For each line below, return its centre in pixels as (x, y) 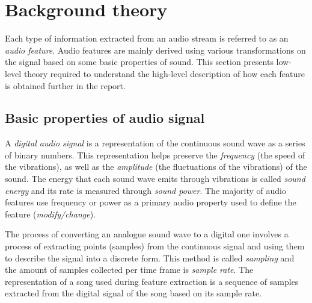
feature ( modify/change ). (50, 214)
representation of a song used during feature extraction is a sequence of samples (152, 281)
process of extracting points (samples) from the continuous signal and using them (155, 246)
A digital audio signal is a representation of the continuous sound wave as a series (155, 143)
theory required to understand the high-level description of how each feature (164, 73)
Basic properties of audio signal (105, 118)
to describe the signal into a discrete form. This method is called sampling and (150, 258)
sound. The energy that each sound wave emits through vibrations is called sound (155, 179)
